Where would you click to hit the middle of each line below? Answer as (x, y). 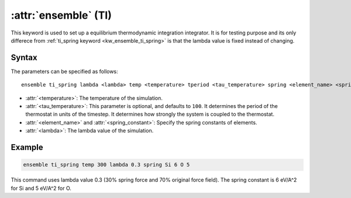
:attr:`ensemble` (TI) (61, 15)
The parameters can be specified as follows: (64, 71)
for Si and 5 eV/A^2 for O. (41, 188)
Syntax (24, 58)
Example (27, 147)
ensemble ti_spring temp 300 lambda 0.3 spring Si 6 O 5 (106, 165)
